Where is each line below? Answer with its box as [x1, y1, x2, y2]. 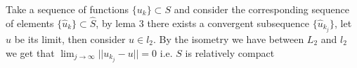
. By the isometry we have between [153, 31, 304, 46]
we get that [6, 45, 55, 60]
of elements [6, 15, 54, 30]
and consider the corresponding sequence [174, 2, 349, 16]
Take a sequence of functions [6, 2, 129, 16]
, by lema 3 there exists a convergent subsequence [96, 15, 309, 30]
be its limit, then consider [14, 31, 126, 46]
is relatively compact [185, 45, 275, 60]
